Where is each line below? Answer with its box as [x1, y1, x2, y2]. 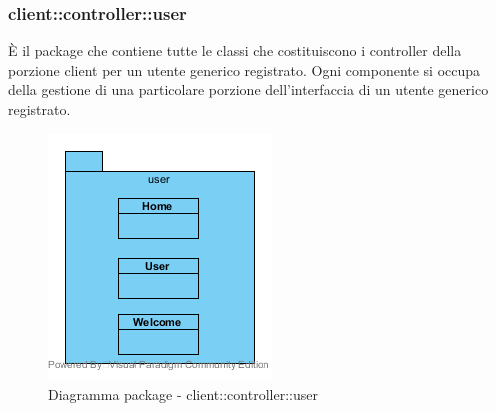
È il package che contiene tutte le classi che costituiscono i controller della [8, 40, 462, 61]
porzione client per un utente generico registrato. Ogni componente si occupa [8, 59, 481, 80]
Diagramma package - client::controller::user [48, 384, 318, 405]
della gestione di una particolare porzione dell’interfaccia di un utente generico [8, 79, 489, 100]
